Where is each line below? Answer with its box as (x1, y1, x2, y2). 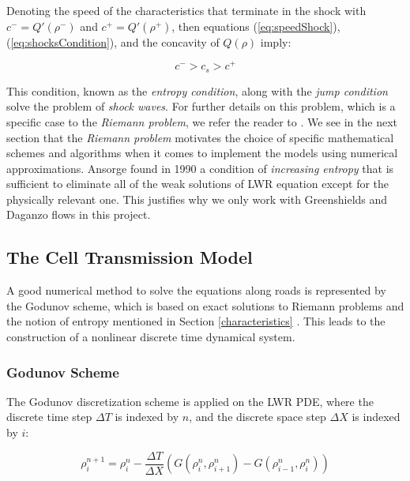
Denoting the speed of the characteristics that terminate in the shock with (6, 2, 367, 18)
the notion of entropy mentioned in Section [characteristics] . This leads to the (6, 313, 386, 329)
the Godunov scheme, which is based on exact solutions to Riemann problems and (6, 297, 404, 314)
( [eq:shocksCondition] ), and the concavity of (6, 33, 220, 50)
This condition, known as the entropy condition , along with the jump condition (6, 82, 388, 99)
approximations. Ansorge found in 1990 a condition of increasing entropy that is (6, 160, 394, 176)
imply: (260, 33, 292, 50)
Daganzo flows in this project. (6, 206, 151, 223)
